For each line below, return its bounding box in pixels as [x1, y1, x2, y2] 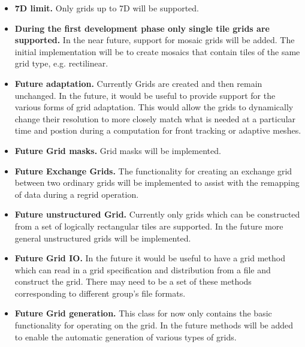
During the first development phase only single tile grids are [14, 22, 270, 34]
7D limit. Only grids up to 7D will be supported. [14, 2, 200, 14]
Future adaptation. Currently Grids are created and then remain [14, 77, 262, 89]
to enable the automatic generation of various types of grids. [14, 330, 237, 343]
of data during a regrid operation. [14, 188, 139, 200]
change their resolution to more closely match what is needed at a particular [14, 112, 296, 125]
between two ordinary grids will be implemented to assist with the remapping [14, 176, 300, 189]
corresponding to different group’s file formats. [14, 286, 186, 299]
